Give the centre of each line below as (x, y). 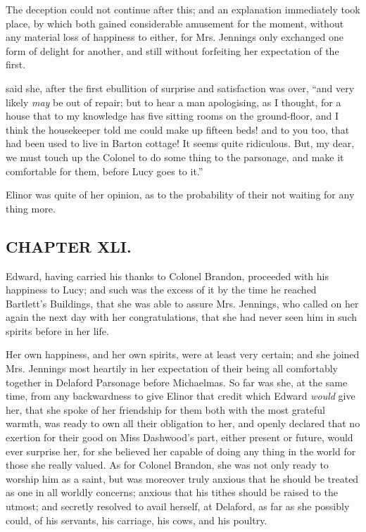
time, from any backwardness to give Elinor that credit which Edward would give (181, 396)
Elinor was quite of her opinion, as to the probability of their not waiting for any (180, 195)
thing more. (31, 208)
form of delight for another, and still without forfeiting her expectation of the (172, 50)
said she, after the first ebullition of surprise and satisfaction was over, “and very (180, 88)
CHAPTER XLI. (69, 246)
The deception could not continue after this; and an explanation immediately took (183, 9)
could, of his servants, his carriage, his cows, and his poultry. (137, 520)
